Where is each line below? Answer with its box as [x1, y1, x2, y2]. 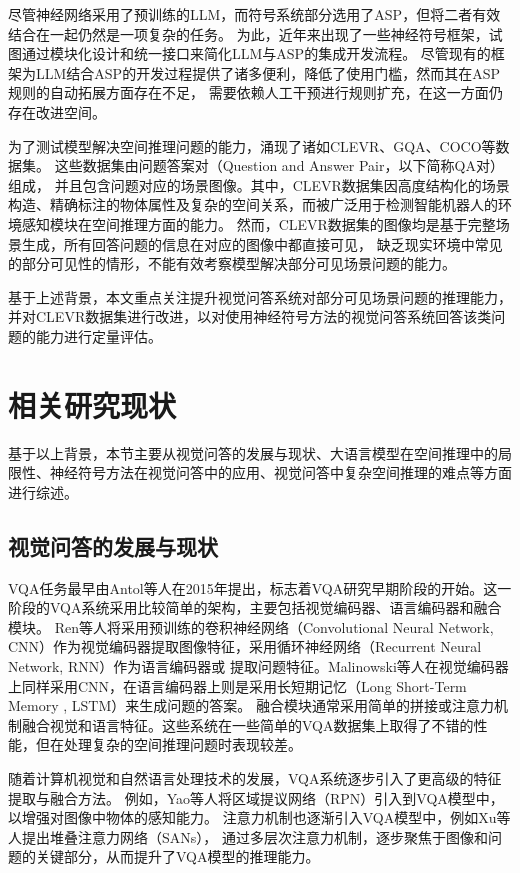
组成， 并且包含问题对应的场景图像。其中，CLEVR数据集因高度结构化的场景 [8, 174, 510, 195]
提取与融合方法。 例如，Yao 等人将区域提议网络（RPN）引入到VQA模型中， [8, 787, 504, 808]
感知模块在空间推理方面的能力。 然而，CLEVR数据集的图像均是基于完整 [21, 213, 496, 234]
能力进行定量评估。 [35, 325, 162, 346]
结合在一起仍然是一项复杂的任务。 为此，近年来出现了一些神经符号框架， [8, 23, 489, 44]
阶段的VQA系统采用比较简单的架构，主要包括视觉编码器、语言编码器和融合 [8, 597, 502, 618]
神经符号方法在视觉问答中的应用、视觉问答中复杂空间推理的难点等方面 [49, 462, 512, 483]
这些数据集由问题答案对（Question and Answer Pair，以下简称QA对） [54, 155, 504, 176]
